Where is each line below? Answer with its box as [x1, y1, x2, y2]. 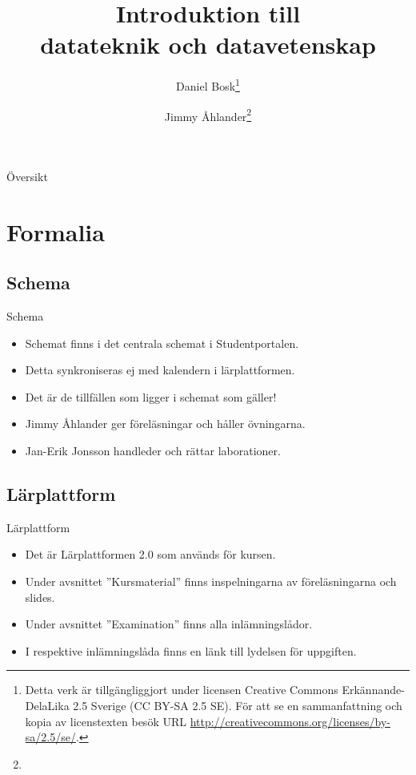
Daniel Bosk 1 [176, 75, 240, 94]
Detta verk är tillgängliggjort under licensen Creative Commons [25, 681, 338, 698]
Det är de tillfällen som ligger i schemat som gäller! [25, 388, 277, 405]
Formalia [6, 215, 105, 248]
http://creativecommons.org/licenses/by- [190, 712, 391, 729]
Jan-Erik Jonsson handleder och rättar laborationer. [25, 442, 281, 458]
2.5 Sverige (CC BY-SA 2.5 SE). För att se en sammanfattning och [73, 696, 402, 713]
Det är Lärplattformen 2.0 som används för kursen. [25, 546, 276, 563]
